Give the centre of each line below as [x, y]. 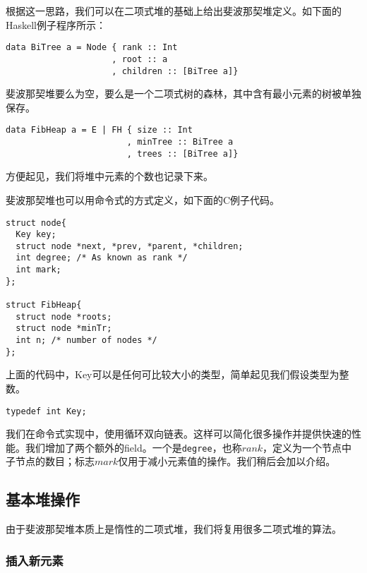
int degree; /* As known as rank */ [102, 258]
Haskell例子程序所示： [56, 24]
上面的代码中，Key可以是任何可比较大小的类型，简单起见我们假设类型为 [173, 374]
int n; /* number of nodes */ [86, 340]
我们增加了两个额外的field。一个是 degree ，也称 [133, 447]
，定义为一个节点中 [307, 447]
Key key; [36, 235]
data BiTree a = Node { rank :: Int [92, 48]
